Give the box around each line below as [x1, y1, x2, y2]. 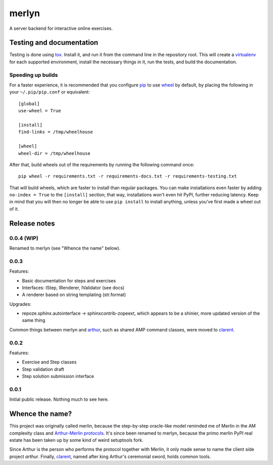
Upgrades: [9, 301, 31, 307]
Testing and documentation [9, 38, 99, 47]
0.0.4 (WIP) [9, 234, 38, 241]
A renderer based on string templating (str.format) [22, 291, 126, 298]
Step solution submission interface [22, 373, 95, 379]
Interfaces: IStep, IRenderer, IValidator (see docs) [22, 284, 125, 290]
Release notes [9, 219, 55, 228]
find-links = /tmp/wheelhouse [18, 129, 94, 135]
